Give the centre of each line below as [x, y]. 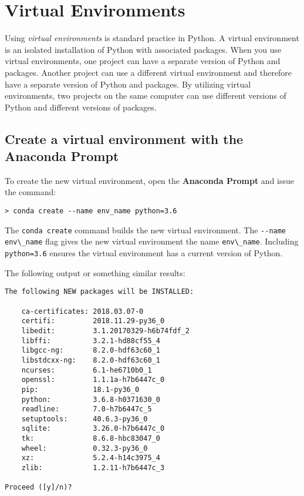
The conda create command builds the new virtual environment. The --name [146, 229]
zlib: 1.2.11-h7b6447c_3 [93, 468]
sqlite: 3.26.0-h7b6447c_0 [93, 429]
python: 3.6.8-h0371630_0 [91, 399]
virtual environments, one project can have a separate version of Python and [143, 61]
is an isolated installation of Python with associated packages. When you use [143, 49]
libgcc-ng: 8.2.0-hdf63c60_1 [91, 351]
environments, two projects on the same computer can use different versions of [146, 95]
